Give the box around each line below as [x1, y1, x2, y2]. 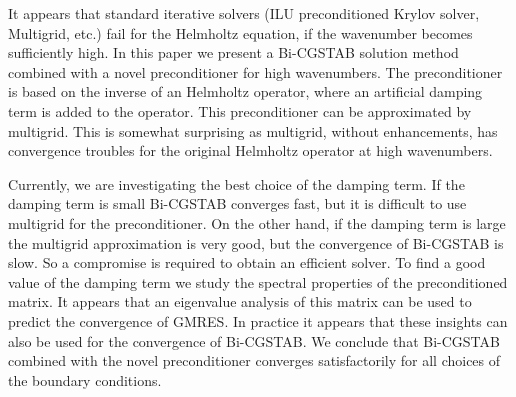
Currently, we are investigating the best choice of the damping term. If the [8, 173, 465, 194]
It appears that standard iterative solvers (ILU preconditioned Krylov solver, [8, 3, 480, 23]
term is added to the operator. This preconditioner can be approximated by [8, 100, 472, 121]
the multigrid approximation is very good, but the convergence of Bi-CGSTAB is [8, 232, 504, 253]
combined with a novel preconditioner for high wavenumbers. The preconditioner [8, 61, 503, 82]
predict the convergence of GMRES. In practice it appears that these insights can [8, 310, 508, 331]
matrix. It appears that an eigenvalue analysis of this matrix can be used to [8, 291, 472, 312]
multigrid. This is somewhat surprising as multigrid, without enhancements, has [8, 120, 498, 141]
